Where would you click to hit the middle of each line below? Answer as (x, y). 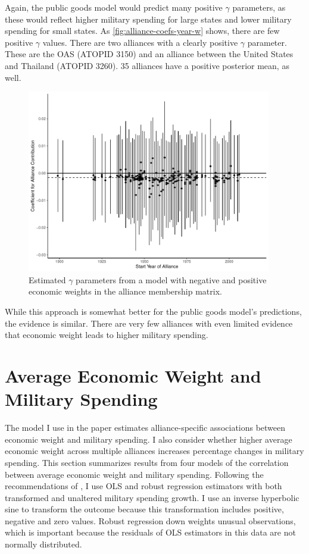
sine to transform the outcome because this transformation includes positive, (144, 509)
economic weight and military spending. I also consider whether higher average (149, 439)
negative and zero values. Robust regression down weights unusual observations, (150, 520)
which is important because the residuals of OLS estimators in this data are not (150, 532)
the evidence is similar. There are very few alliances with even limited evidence (149, 323)
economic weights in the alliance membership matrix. (125, 291)
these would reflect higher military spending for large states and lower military (148, 19)
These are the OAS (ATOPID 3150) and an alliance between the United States (149, 54)
